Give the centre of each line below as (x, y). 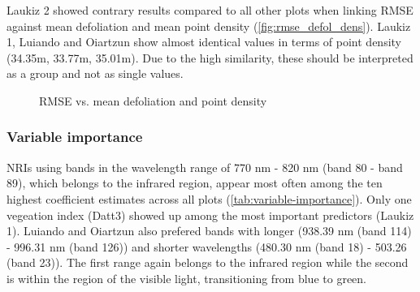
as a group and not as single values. (95, 73)
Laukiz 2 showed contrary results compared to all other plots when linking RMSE (210, 10)
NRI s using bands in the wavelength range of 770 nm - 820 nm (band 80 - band (205, 167)
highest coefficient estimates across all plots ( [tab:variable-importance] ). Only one (209, 198)
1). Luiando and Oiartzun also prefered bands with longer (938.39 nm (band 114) (209, 231)
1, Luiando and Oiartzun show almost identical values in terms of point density (204, 42)
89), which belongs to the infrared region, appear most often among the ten (195, 183)
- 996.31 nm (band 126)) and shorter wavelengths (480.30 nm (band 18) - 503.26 (207, 246)
